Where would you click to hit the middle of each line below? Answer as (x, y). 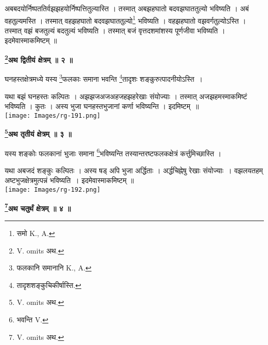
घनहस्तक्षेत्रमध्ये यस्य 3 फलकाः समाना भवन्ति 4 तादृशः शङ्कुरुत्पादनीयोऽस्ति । (104, 78)
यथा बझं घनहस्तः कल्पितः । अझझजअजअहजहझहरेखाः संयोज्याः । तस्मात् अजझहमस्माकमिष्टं (126, 96)
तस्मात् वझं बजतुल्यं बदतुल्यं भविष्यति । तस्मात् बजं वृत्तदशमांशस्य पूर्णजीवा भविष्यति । (115, 30)
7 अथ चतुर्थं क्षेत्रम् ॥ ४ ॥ (38, 207)
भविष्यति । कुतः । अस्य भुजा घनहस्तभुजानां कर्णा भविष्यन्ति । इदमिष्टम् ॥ (102, 106)
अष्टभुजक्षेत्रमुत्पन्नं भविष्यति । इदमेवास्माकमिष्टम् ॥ (69, 180)
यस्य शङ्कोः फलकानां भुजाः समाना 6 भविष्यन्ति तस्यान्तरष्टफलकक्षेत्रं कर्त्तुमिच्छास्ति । (113, 152)
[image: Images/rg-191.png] (53, 115)
